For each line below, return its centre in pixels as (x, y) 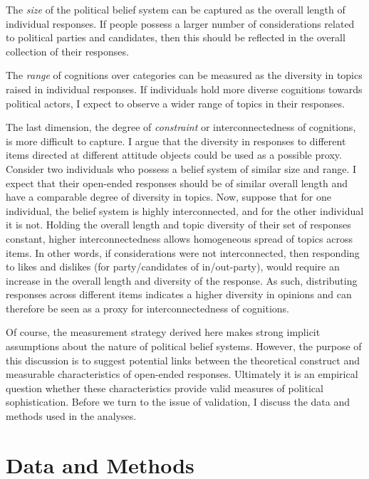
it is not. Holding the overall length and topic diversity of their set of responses (178, 225)
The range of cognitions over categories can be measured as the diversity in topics (184, 75)
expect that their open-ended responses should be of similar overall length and (177, 183)
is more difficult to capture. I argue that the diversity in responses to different (176, 141)
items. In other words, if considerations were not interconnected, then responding (183, 252)
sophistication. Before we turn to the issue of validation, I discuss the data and (178, 402)
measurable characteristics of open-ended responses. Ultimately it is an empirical (182, 374)
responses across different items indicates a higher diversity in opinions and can (179, 294)
